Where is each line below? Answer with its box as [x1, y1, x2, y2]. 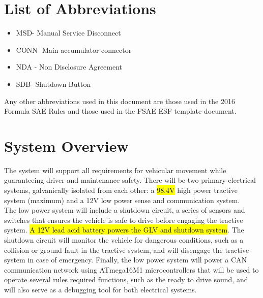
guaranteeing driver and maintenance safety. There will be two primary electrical [4, 175, 256, 185]
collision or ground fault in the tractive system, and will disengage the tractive [4, 244, 249, 255]
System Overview [4, 135, 129, 156]
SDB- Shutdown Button [16, 78, 91, 89]
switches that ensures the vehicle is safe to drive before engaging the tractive [4, 214, 243, 225]
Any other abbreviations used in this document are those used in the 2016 [4, 95, 235, 106]
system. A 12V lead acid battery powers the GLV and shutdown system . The [4, 224, 244, 235]
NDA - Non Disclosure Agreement [16, 61, 123, 72]
